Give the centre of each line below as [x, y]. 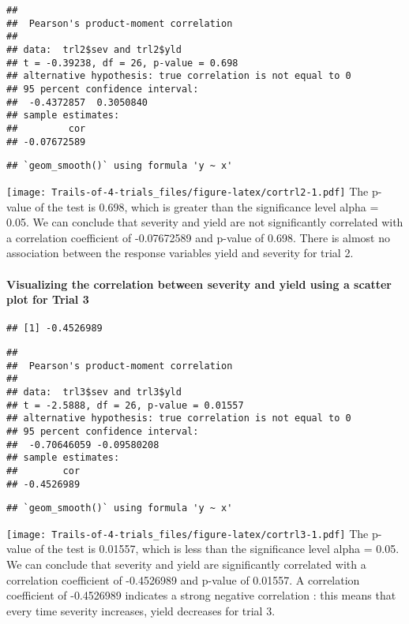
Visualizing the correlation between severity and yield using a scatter [199, 284]
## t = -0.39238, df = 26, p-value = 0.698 [122, 63]
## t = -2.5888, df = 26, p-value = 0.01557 [125, 405]
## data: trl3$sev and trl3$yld [94, 392]
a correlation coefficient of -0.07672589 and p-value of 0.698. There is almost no [198, 237]
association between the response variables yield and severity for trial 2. [180, 253]
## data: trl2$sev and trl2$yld [94, 49]
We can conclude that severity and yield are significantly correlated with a [186, 564]
